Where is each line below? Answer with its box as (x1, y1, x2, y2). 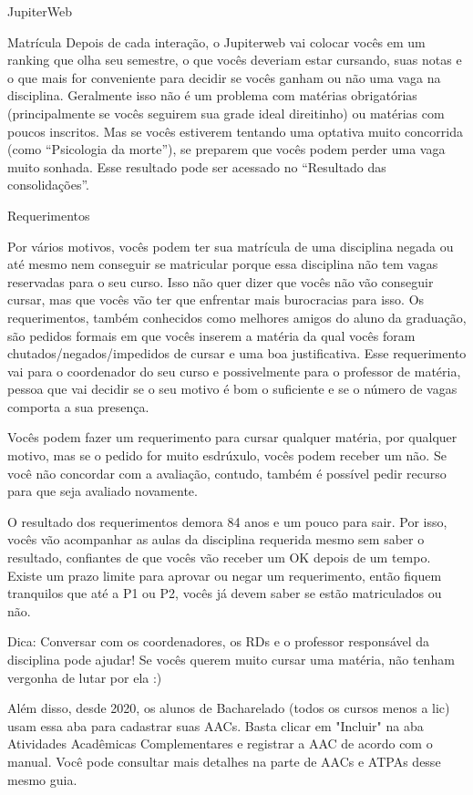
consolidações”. (7, 175, 89, 194)
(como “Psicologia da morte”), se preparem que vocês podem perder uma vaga (7, 139, 446, 159)
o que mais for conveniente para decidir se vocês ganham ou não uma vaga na (7, 67, 441, 87)
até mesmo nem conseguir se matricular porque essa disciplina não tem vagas (7, 254, 438, 274)
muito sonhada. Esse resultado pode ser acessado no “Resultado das (7, 157, 386, 176)
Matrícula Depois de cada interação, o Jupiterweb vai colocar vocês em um (7, 32, 426, 51)
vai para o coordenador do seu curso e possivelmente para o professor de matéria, (7, 361, 461, 380)
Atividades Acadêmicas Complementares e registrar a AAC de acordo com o (7, 734, 433, 753)
